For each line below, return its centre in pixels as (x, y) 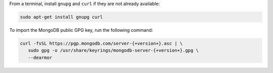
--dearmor (40, 57)
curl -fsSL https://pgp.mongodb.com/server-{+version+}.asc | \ (101, 43)
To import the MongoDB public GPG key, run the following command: (81, 30)
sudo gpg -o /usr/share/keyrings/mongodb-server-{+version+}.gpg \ (113, 51)
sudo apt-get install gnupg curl (61, 17)
